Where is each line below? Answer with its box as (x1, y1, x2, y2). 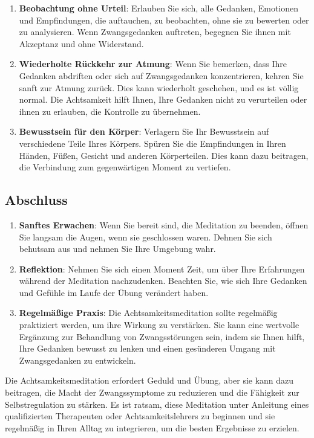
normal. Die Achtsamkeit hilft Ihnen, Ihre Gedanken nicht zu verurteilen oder (19, 93, 307, 106)
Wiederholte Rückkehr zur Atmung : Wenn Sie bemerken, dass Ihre (19, 57, 287, 70)
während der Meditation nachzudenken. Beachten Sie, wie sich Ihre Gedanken (19, 274, 307, 287)
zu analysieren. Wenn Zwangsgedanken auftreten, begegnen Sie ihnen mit (19, 25, 291, 38)
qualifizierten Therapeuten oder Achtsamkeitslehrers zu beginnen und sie (5, 410, 275, 422)
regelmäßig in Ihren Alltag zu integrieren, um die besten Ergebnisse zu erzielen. (5, 421, 299, 434)
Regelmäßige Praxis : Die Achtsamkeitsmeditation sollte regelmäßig (19, 306, 278, 319)
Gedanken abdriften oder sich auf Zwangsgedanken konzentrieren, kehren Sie (19, 69, 304, 82)
